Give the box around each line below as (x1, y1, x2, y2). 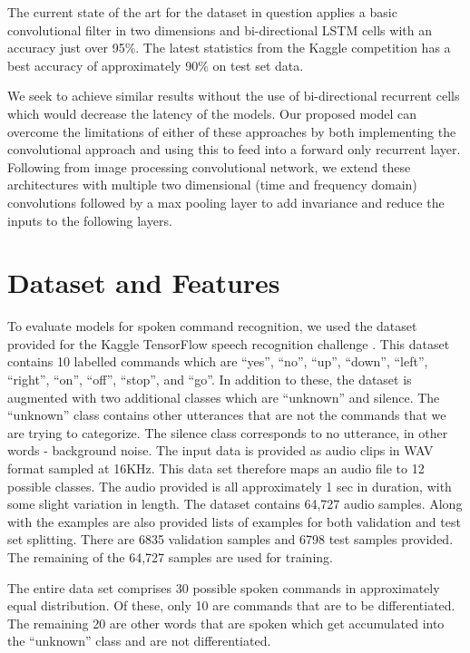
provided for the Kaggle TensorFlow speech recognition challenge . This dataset (7, 334, 450, 353)
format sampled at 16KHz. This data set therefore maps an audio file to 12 (7, 459, 425, 477)
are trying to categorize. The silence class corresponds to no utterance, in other (7, 423, 448, 442)
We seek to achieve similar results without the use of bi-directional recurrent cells (7, 86, 460, 105)
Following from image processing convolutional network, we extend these (7, 157, 411, 176)
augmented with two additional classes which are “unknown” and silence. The (7, 387, 440, 406)
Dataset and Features (7, 264, 280, 301)
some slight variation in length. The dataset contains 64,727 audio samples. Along (7, 494, 463, 513)
